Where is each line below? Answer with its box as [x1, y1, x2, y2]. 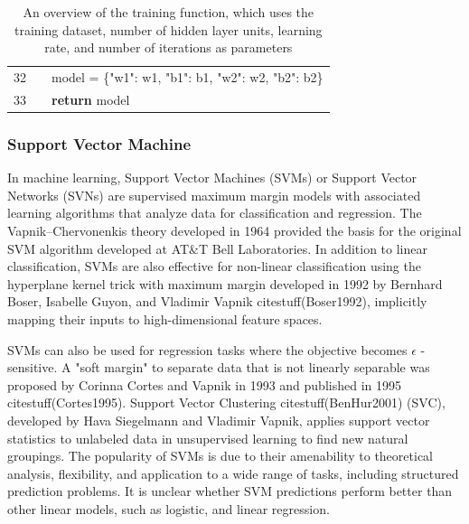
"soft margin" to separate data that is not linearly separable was [75, 358, 430, 377]
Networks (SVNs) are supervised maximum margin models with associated [7, 185, 421, 204]
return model [52, 89, 130, 108]
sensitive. [7, 358, 58, 377]
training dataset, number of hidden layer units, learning [14, 20, 323, 39]
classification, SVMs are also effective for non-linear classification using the [7, 257, 421, 276]
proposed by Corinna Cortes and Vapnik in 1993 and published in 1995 [7, 375, 401, 394]
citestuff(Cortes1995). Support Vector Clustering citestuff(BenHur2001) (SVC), [7, 393, 446, 412]
